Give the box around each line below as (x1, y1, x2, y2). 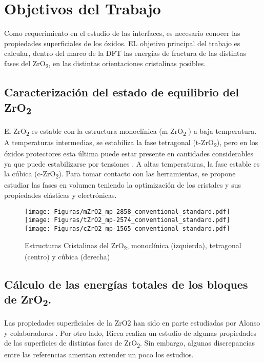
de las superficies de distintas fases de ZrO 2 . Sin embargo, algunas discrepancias (4, 337, 255, 350)
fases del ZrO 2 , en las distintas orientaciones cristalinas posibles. (4, 57, 206, 70)
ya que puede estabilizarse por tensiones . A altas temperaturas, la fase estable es (4, 158, 260, 169)
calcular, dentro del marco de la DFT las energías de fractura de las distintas (4, 48, 246, 58)
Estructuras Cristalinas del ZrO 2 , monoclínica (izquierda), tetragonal (25, 239, 241, 252)
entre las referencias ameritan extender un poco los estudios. (4, 349, 194, 359)
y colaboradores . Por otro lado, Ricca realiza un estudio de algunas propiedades (4, 327, 257, 338)
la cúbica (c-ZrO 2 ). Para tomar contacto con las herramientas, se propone (4, 168, 236, 180)
